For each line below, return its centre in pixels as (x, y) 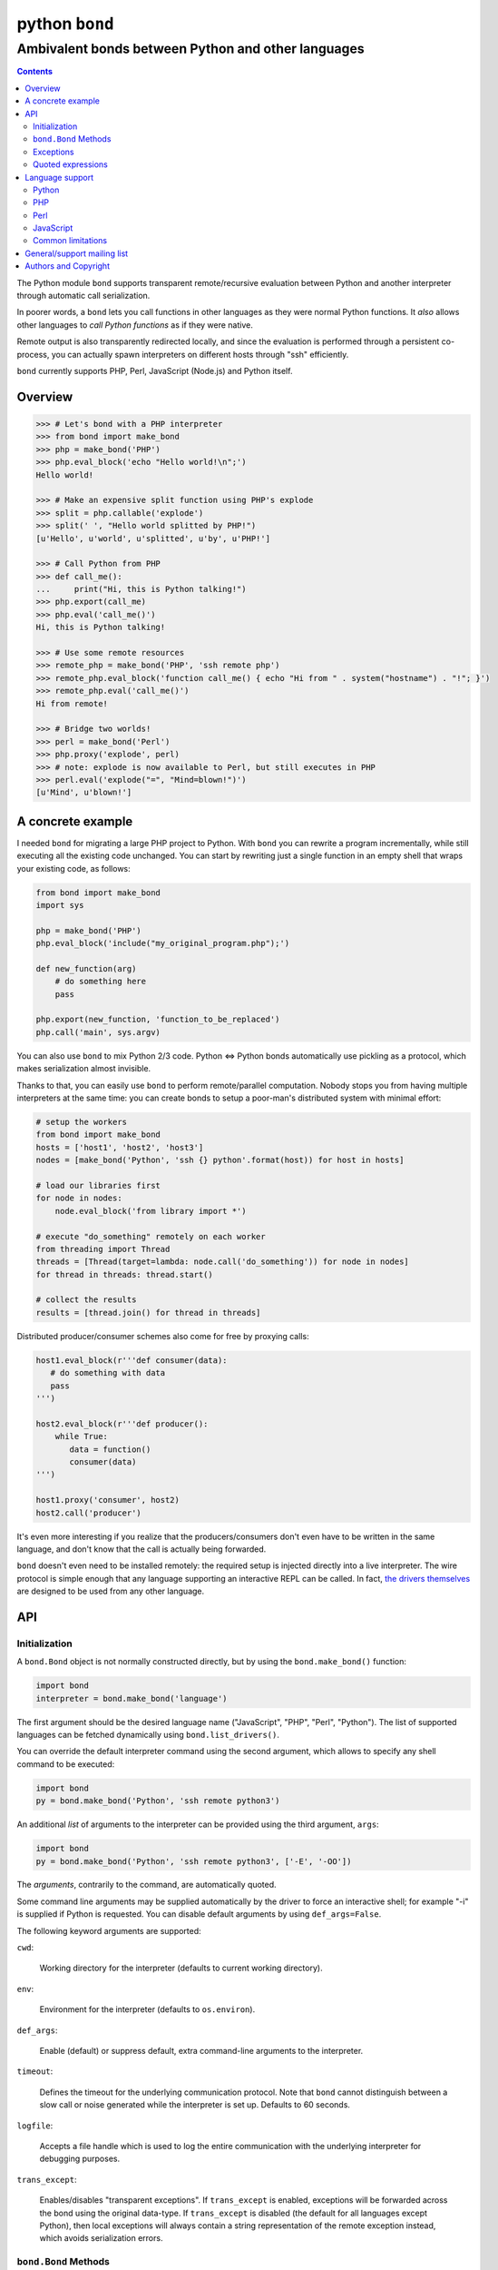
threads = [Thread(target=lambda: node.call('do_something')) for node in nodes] (223, 1262)
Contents (35, 72)
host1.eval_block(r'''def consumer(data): (132, 1360)
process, (33, 354)
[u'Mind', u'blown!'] (84, 793)
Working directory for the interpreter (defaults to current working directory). (181, 1968)
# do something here (101, 982)
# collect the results (86, 1300)
